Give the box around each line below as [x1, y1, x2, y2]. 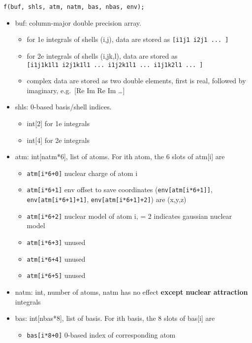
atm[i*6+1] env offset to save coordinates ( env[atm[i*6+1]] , [27, 184, 213, 195]
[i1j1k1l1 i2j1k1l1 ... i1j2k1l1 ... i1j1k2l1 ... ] [27, 61, 203, 69]
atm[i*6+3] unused [27, 237, 86, 247]
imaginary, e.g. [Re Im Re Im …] [27, 85, 125, 95]
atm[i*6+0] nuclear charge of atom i [27, 168, 138, 178]
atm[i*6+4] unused [27, 253, 86, 264]
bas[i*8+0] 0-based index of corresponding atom [27, 329, 176, 340]
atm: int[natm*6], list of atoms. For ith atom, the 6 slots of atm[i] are [15, 151, 225, 162]
